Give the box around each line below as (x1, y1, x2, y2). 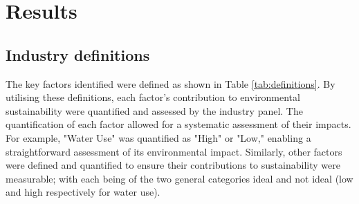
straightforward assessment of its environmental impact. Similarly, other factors (6, 144, 342, 158)
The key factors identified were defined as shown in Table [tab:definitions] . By (6, 76, 335, 91)
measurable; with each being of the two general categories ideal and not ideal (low (6, 171, 353, 185)
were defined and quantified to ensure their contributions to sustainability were (6, 158, 340, 172)
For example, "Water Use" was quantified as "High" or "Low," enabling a (6, 130, 311, 145)
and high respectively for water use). (6, 185, 160, 199)
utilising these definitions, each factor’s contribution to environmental (6, 90, 300, 104)
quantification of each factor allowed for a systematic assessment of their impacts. (6, 117, 351, 131)
